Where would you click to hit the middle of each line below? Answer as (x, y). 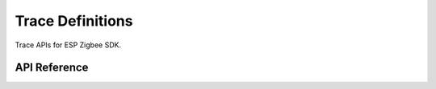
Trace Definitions (74, 21)
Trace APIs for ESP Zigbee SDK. (68, 45)
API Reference (52, 68)
